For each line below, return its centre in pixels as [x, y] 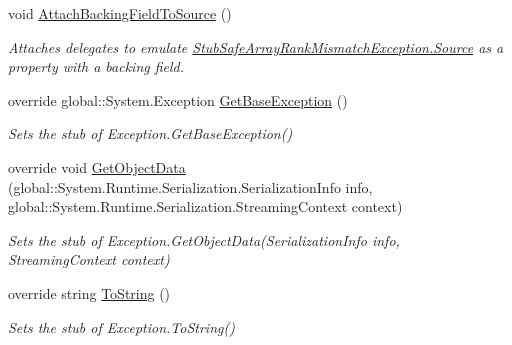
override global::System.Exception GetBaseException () [178, 99]
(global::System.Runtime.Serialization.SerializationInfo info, [190, 186]
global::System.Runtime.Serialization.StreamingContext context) [205, 206]
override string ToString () [89, 292]
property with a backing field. [96, 66]
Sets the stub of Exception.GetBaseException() [150, 133]
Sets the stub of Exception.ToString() [121, 326]
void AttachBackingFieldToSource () [120, 13]
